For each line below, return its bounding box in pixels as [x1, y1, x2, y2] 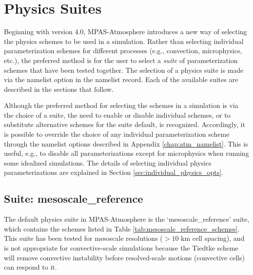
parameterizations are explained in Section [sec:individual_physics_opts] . [4, 167, 224, 177]
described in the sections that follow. [4, 84, 114, 94]
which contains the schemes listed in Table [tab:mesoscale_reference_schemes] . [4, 223, 240, 233]
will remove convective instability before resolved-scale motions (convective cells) [4, 252, 245, 262]
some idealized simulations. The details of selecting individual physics [4, 157, 212, 168]
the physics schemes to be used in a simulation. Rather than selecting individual [4, 36, 244, 46]
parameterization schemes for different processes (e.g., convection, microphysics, [4, 45, 242, 56]
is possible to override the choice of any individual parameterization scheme [4, 129, 230, 139]
